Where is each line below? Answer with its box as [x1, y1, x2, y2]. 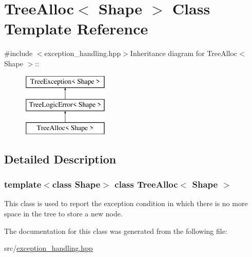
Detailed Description [4, 151, 117, 167]
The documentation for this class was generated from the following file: [4, 225, 227, 236]
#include [4, 48, 33, 59]
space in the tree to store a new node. [4, 208, 123, 219]
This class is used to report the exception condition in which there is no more [4, 198, 248, 209]
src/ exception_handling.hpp [4, 243, 93, 253]
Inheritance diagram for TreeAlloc [130, 48, 238, 59]
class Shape [52, 178, 101, 191]
